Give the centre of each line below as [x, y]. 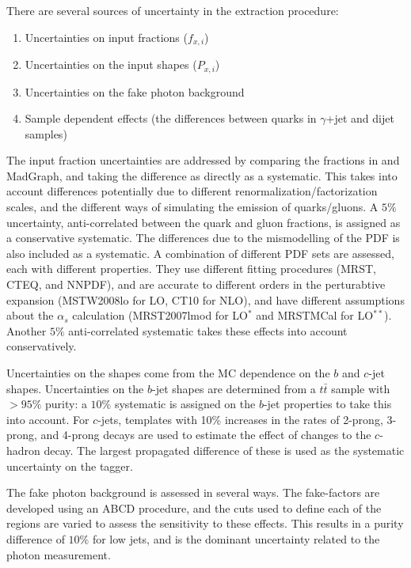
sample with [361, 388]
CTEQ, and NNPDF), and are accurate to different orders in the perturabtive [196, 284]
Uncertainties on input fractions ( [106, 37]
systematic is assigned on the [185, 404]
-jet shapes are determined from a [234, 388]
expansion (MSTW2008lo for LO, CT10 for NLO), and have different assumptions [205, 299]
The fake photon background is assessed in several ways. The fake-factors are [193, 492]
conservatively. [42, 346]
